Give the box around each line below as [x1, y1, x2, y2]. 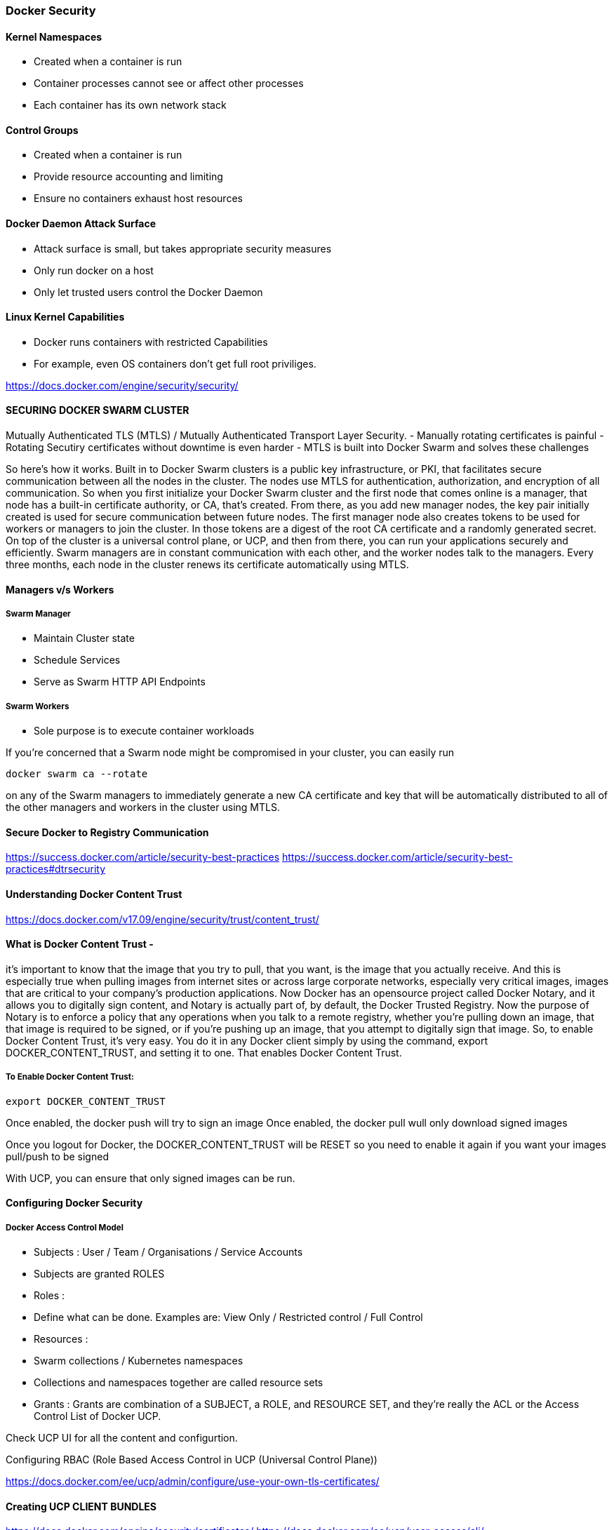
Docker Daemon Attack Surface [6, 217, 156, 230]
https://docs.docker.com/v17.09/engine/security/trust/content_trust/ [6, 913, 319, 925]
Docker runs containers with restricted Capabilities [34, 335, 268, 348]
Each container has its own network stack [34, 99, 227, 112]
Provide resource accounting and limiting [34, 170, 223, 183]
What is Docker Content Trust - [6, 938, 154, 951]
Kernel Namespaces [6, 30, 102, 43]
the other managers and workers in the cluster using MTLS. [6, 801, 280, 814]
